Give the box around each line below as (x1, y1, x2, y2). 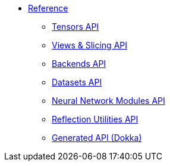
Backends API (52, 59, 106, 69)
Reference (28, 3, 68, 13)
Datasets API (52, 77, 102, 87)
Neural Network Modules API (52, 96, 165, 106)
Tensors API (52, 21, 99, 32)
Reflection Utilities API (52, 114, 138, 124)
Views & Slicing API (52, 40, 128, 50)
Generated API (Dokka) (52, 133, 142, 143)
